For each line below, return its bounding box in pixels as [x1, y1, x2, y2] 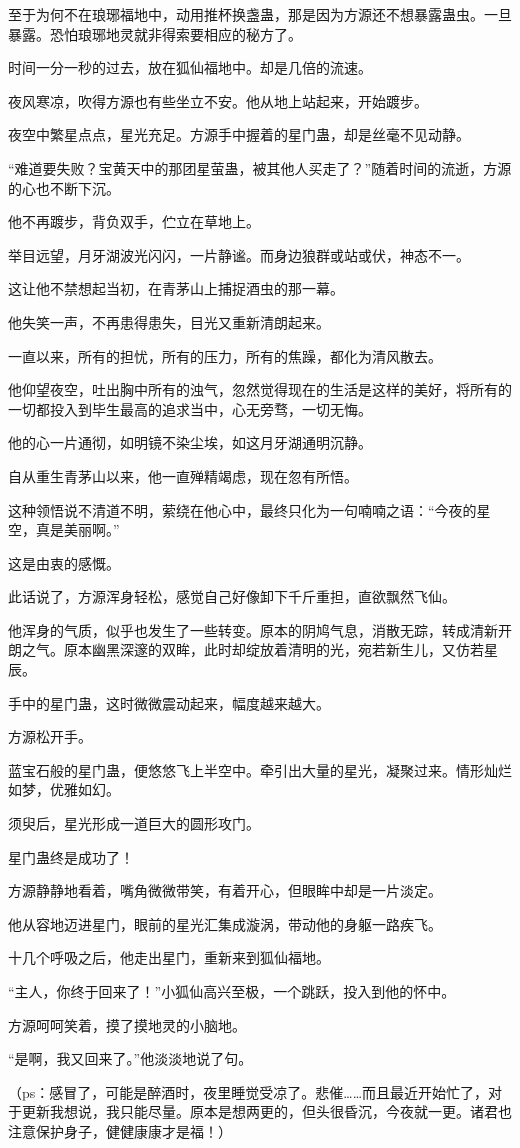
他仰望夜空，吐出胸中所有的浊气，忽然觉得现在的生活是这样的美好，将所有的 [8, 379, 512, 400]
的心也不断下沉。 [8, 177, 120, 198]
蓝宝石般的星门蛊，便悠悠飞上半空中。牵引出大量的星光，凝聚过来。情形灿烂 [8, 759, 512, 780]
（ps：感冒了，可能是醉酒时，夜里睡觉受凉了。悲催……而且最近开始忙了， [8, 1081, 489, 1102]
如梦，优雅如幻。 [8, 779, 120, 800]
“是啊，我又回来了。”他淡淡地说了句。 [8, 1048, 253, 1069]
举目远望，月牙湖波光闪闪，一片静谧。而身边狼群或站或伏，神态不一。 [8, 244, 470, 265]
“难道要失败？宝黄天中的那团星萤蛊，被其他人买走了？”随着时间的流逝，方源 [8, 157, 512, 178]
